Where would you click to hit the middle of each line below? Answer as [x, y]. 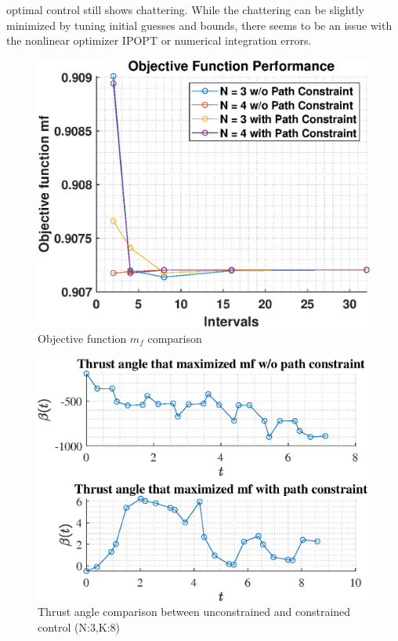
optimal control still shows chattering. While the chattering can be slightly [185, 9]
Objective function [82, 338]
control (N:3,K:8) [79, 626]
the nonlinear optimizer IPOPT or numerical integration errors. [159, 40]
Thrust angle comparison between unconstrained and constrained [194, 612]
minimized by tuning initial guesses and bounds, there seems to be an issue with [199, 25]
